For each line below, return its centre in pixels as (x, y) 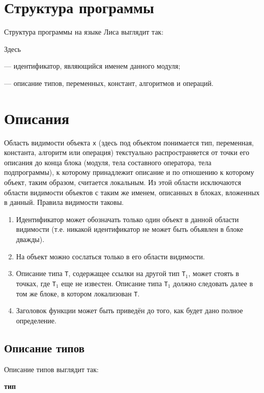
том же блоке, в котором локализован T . (78, 293)
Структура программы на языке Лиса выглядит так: (84, 32)
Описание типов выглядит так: (51, 369)
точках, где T (36, 283)
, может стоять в (214, 273)
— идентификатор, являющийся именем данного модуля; (92, 66)
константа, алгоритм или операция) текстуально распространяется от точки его (127, 152)
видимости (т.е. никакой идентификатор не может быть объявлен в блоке (129, 229)
